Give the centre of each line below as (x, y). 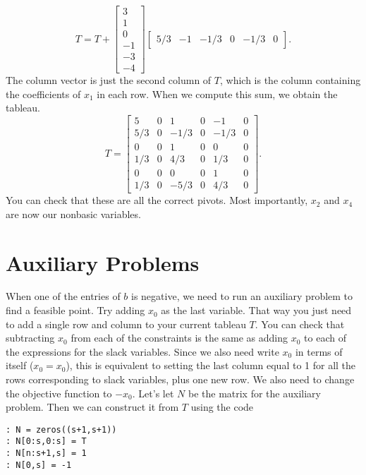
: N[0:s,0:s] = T (46, 441)
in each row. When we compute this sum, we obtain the (217, 94)
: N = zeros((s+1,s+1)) (61, 429)
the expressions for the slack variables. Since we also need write (142, 351)
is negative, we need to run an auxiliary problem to (242, 296)
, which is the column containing (290, 80)
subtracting (30, 338)
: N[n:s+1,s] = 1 (46, 453)
